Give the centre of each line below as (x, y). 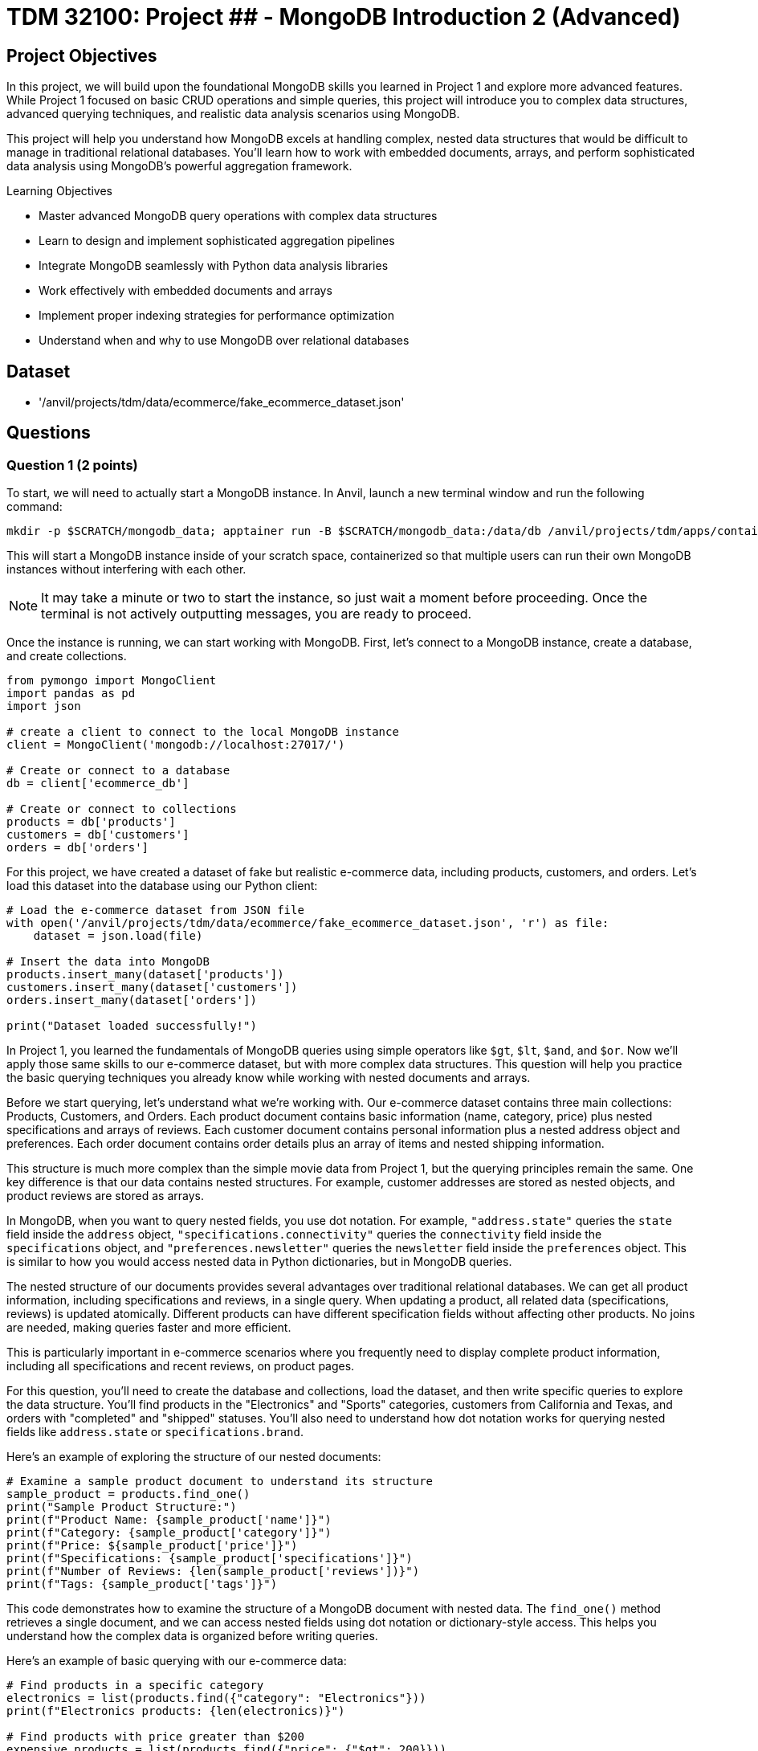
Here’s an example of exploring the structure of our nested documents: (194, 1457)
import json (44, 706)
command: (35, 507)
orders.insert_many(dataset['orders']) (132, 1000)
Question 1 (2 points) (72, 465)
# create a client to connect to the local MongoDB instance (203, 732)
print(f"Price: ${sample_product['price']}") (152, 1546)
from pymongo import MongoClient (112, 681)
